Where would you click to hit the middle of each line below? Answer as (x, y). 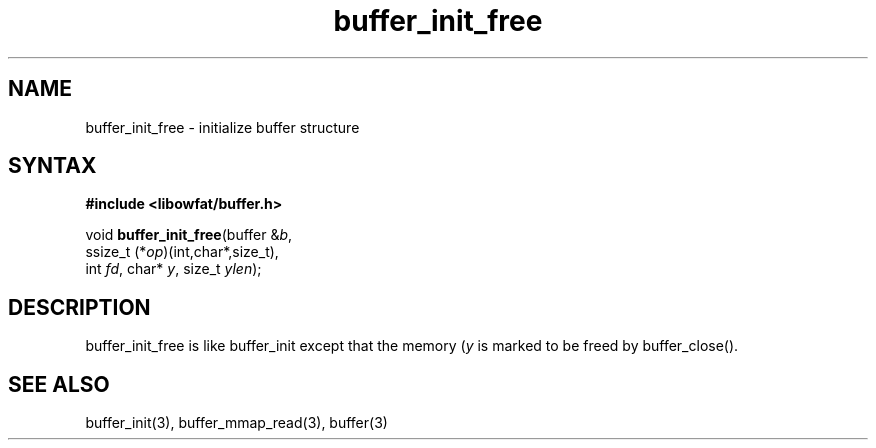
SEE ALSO (59, 384)
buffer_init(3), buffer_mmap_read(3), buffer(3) (236, 423)
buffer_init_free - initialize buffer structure (222, 127)
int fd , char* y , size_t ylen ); (173, 269)
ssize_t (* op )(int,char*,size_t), (182, 252)
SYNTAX (52, 166)
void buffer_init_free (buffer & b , (189, 235)
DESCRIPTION (79, 307)
